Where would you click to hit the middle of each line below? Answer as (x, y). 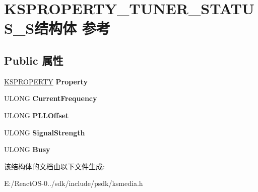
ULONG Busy (27, 149)
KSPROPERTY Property (46, 81)
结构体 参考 (72, 28)
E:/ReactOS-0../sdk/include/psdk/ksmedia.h (74, 183)
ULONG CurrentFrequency (51, 98)
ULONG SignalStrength (45, 132)
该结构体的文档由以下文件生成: (54, 166)
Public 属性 (34, 60)
